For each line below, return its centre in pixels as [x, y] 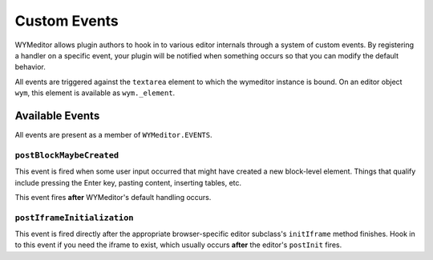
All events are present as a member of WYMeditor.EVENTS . [113, 135]
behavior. [30, 67]
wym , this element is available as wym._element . [95, 93]
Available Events [57, 116]
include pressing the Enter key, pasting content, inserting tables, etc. [128, 182]
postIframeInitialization [74, 218]
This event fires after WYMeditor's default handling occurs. [113, 197]
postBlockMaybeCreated [67, 155]
